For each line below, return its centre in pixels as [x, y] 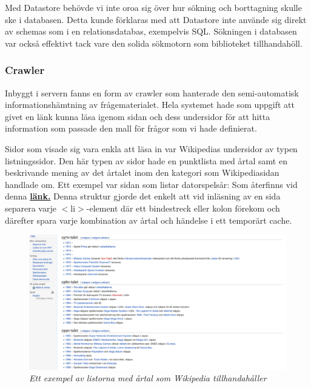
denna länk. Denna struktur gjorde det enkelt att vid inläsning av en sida [143, 196]
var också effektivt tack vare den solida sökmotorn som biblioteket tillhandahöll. [154, 43]
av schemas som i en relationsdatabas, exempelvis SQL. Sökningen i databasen [151, 31]
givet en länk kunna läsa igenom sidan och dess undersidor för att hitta [138, 116]
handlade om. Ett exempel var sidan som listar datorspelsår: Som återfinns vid [151, 184]
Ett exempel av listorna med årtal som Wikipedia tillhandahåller [148, 378]
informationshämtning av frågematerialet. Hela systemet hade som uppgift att [150, 105]
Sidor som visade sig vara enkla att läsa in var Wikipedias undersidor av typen [151, 148]
